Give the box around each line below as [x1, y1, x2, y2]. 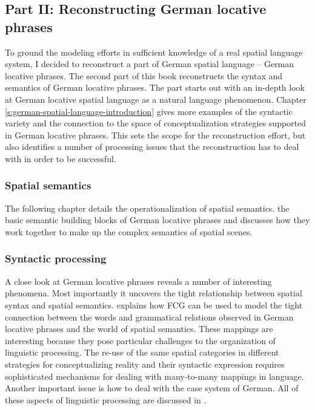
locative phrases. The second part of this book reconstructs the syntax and [5, 69, 283, 82]
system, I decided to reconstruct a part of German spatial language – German [5, 57, 294, 70]
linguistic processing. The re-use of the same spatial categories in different [5, 346, 279, 359]
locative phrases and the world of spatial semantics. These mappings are [5, 322, 273, 335]
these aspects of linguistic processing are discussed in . [5, 393, 207, 406]
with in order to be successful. [5, 152, 116, 164]
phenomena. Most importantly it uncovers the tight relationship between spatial [5, 287, 302, 299]
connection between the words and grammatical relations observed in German [5, 310, 294, 323]
